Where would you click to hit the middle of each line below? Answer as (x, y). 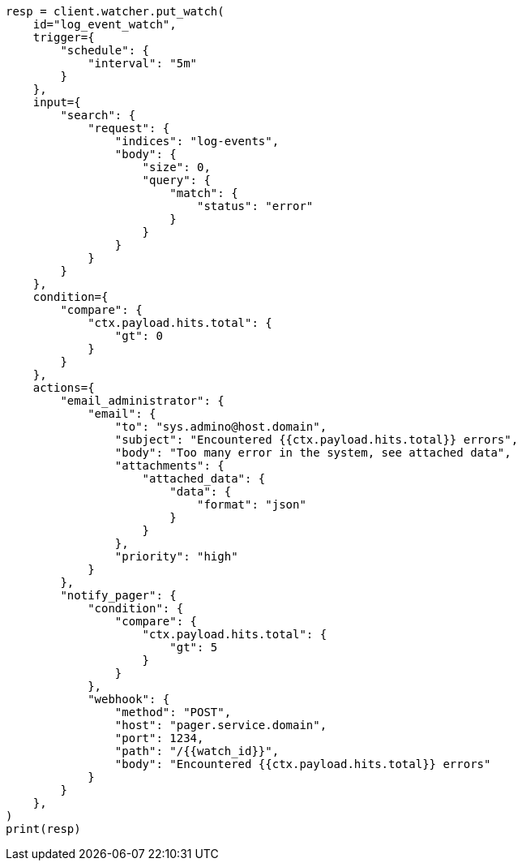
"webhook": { (129, 699)
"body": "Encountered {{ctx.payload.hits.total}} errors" (303, 764)
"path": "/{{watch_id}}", (197, 751)
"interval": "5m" (143, 63)
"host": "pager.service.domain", (221, 725)
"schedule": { (105, 50)
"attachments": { (169, 466)
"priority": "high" (176, 556)
